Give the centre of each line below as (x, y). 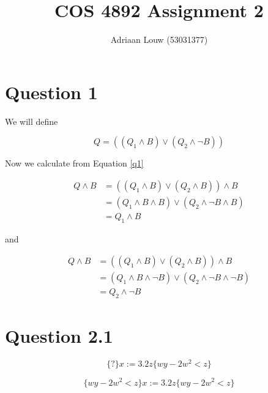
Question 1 (51, 92)
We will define (32, 121)
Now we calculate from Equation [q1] (74, 163)
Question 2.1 (59, 336)
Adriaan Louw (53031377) (159, 39)
